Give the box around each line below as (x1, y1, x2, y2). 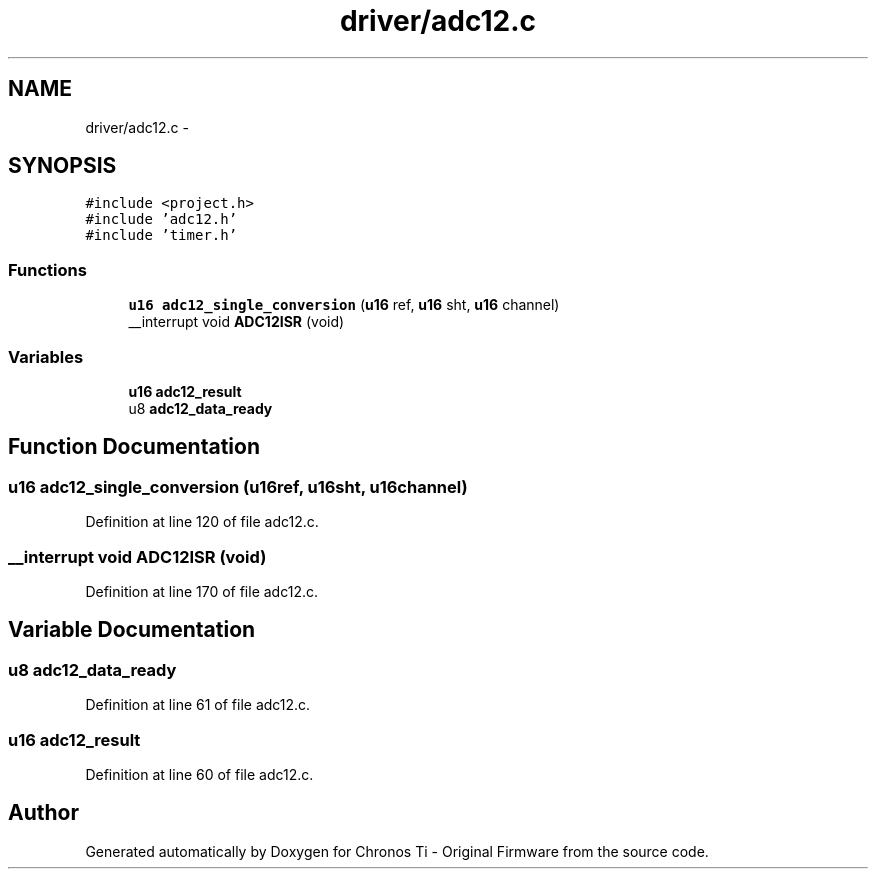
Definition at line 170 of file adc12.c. (85, 582, 318, 600)
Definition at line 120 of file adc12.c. (85, 513, 319, 531)
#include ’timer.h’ (85, 227, 238, 244)
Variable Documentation (8, 617, 256, 643)
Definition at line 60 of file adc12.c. (85, 765, 314, 783)
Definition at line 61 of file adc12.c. (85, 696, 311, 714)
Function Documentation (8, 434, 260, 460)
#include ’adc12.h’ (85, 211, 238, 228)
